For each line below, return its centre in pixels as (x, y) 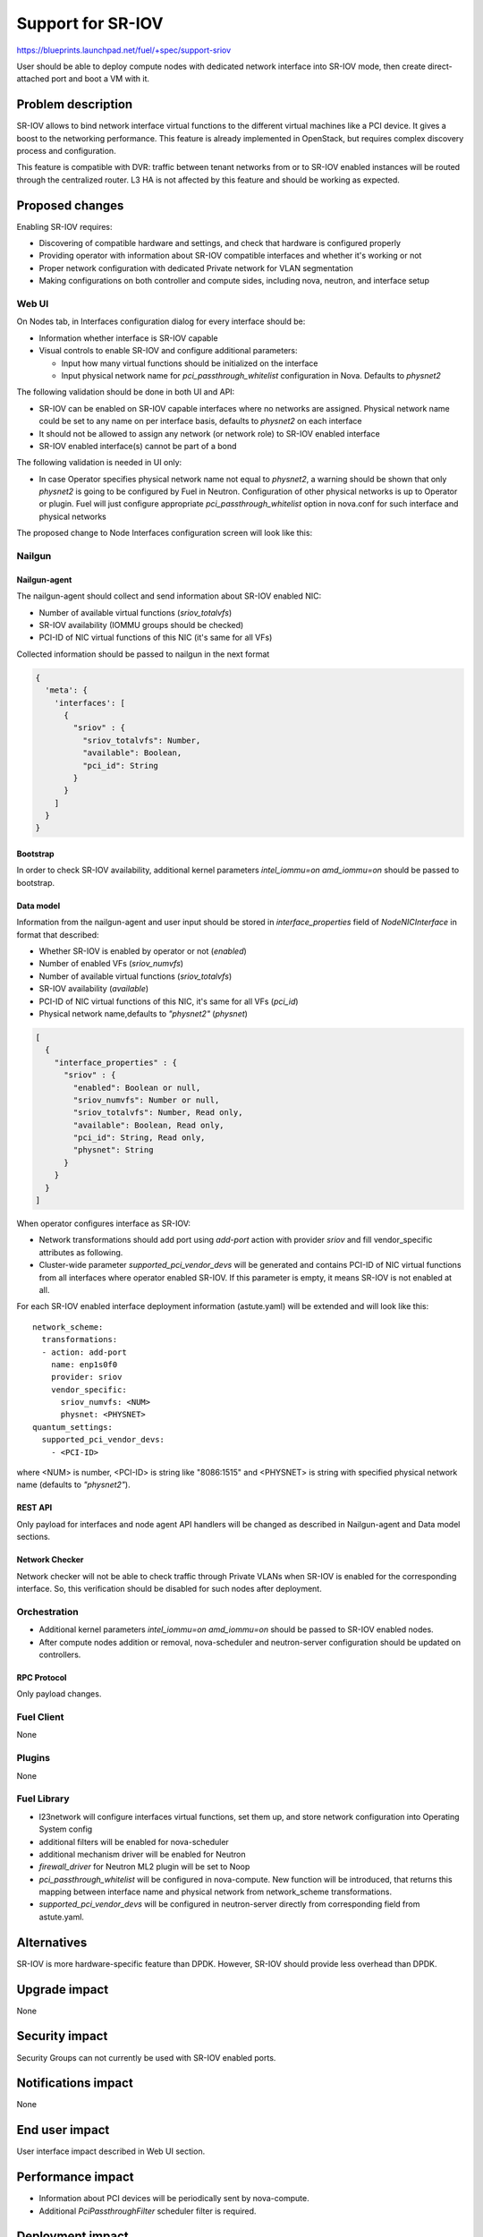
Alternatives (52, 1942)
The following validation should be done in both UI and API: (126, 392)
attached (33, 79)
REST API (34, 1508)
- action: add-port (84, 1352)
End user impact (63, 2130)
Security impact (62, 2036)
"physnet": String (113, 1150)
